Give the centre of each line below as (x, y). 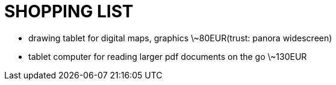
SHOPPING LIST (69, 11)
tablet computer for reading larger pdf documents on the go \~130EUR (168, 56)
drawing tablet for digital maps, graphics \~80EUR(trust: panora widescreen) (180, 38)
